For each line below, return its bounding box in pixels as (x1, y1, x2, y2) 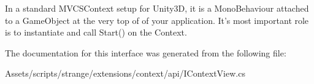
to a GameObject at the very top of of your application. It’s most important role (5, 13, 309, 26)
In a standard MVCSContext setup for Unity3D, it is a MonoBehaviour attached (5, 2, 309, 14)
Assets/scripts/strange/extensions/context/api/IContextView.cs (5, 67, 245, 80)
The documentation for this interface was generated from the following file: (5, 46, 286, 59)
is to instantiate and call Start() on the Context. (5, 26, 187, 39)
